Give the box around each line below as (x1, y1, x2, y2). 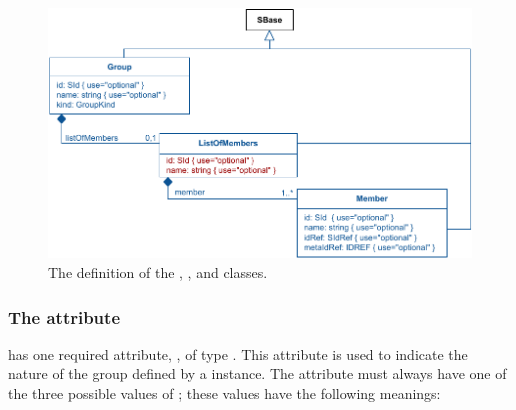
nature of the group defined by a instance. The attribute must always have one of (8, 363, 507, 384)
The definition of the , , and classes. (48, 262, 268, 283)
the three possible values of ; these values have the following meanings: (8, 383, 441, 404)
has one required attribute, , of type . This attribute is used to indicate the (8, 343, 468, 364)
